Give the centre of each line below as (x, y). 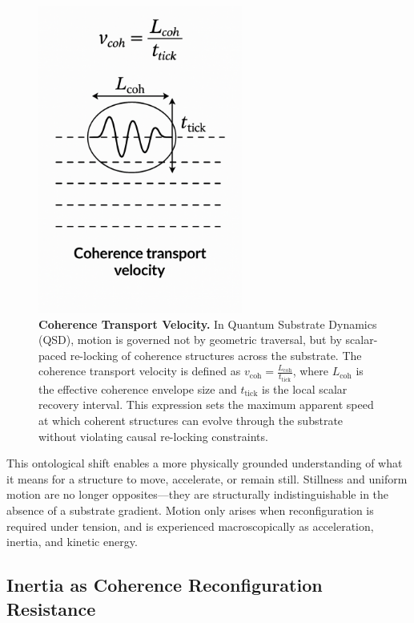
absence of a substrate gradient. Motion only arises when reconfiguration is (190, 510)
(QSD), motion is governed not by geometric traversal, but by (190, 340)
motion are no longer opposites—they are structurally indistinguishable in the (198, 494)
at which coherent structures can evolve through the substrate (191, 420)
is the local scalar (305, 388)
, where (311, 371)
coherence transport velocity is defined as (140, 371)
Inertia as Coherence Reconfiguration (165, 585)
